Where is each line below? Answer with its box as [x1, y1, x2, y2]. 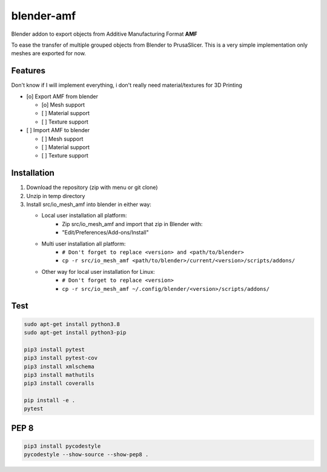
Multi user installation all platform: [41, 240, 126, 247]
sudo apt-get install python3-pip [24, 329, 127, 336]
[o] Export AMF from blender [26, 93, 98, 100]
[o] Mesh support [41, 101, 85, 108]
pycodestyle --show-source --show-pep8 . [24, 451, 149, 458]
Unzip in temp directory [26, 192, 85, 199]
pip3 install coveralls [24, 380, 95, 387]
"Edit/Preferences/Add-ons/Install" [62, 229, 149, 236]
